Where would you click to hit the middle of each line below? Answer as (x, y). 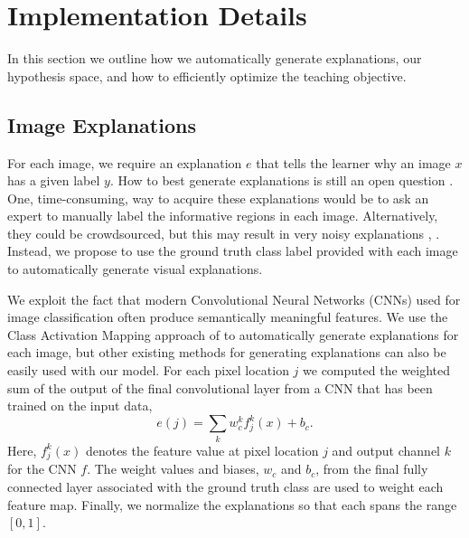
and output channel (386, 450)
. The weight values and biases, (173, 469)
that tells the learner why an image (353, 162)
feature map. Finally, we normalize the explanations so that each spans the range (232, 504)
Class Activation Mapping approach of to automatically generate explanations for (233, 334)
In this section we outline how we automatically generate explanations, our (215, 58)
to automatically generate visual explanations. (135, 269)
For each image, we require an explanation (125, 162)
